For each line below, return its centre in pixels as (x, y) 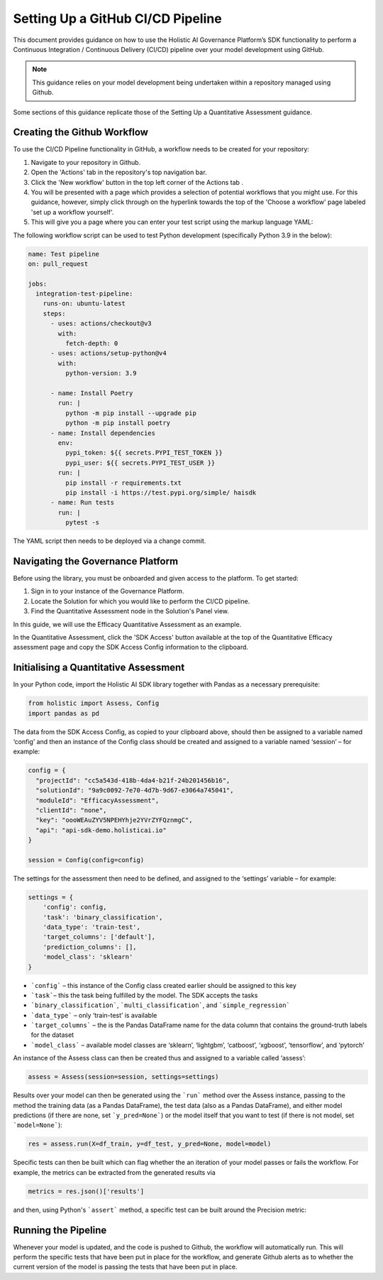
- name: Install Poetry (92, 393)
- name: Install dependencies (103, 433)
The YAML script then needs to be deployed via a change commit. (110, 541)
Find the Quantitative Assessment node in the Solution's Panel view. (130, 611)
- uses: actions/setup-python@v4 (109, 353)
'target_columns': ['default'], (99, 937)
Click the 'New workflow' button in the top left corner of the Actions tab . (137, 182)
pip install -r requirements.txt (123, 483)
